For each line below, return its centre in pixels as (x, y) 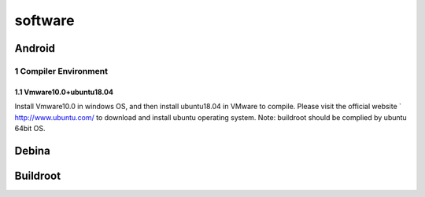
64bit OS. (30, 128)
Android (35, 48)
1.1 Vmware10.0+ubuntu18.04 (64, 92)
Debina (32, 150)
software (44, 20)
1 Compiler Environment (61, 71)
